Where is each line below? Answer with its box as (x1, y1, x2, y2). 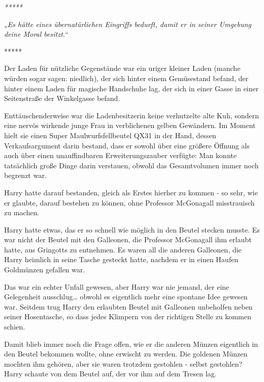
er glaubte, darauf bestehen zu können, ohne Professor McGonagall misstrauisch (4, 197, 255, 208)
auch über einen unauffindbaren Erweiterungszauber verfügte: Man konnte (4, 150, 237, 161)
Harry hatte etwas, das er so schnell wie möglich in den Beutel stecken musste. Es (4, 224, 260, 235)
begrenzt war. (4, 170, 47, 181)
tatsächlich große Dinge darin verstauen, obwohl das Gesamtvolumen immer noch (4, 160, 259, 170)
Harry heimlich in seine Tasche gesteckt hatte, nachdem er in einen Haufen (4, 254, 238, 265)
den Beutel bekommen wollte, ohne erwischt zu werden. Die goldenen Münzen (4, 348, 248, 359)
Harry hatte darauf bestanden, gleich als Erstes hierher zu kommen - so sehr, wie (4, 187, 258, 197)
